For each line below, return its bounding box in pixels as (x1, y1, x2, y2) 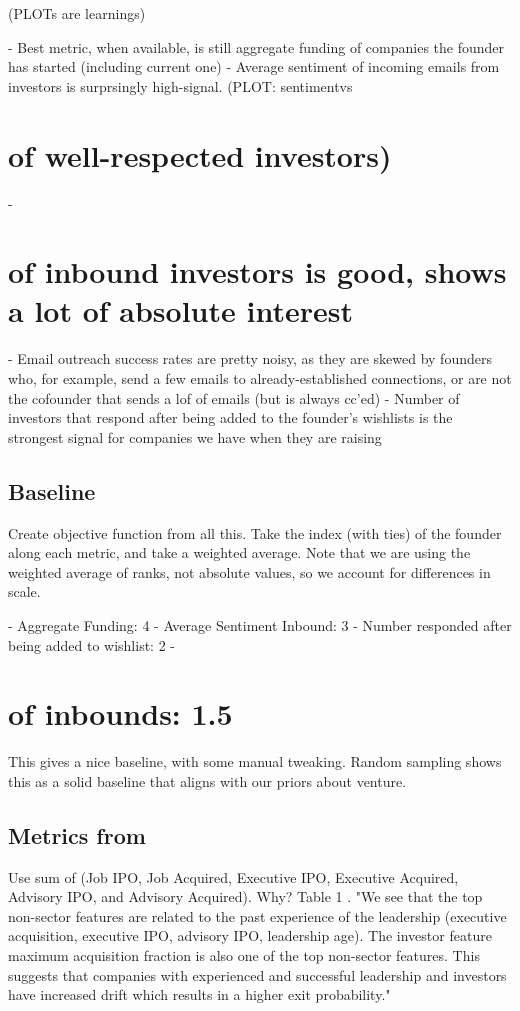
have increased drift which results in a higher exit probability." (8, 984, 391, 1005)
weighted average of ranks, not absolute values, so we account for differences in (8, 561, 491, 582)
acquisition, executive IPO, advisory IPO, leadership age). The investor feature (8, 925, 492, 946)
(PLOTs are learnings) (8, 3, 146, 23)
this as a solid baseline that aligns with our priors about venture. (8, 770, 407, 791)
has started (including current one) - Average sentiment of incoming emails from (8, 56, 500, 77)
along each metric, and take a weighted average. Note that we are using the (8, 542, 471, 563)
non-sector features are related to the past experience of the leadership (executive (8, 905, 507, 926)
